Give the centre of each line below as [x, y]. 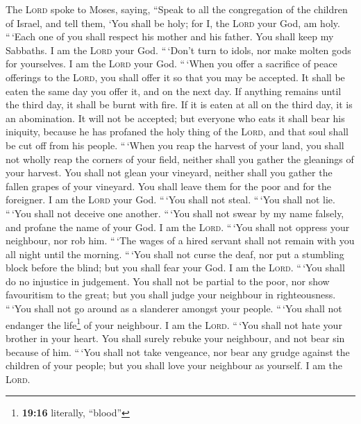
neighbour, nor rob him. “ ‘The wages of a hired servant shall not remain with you [180, 240]
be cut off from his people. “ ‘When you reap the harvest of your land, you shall [175, 145]
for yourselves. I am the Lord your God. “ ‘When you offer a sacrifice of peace [171, 63]
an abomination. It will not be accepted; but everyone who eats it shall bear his [175, 118]
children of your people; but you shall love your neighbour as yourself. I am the [174, 365]
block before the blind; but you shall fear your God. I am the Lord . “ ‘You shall [175, 268]
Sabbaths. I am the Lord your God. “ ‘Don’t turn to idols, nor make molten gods [178, 50]
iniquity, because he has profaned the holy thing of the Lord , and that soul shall [177, 132]
